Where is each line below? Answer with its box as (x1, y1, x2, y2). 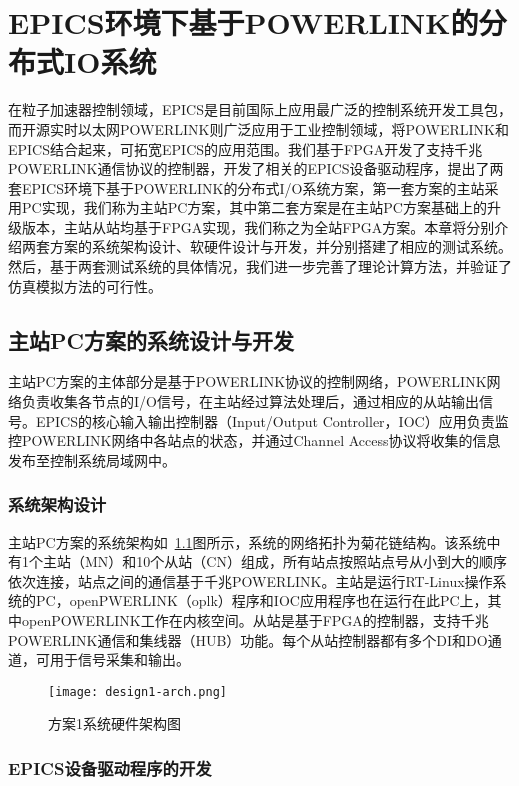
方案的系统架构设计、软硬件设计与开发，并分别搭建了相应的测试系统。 (49, 236, 512, 257)
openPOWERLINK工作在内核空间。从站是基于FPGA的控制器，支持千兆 (21, 610, 489, 631)
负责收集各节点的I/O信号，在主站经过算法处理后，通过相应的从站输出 (21, 391, 479, 412)
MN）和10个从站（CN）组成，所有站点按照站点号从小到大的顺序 (84, 551, 507, 572)
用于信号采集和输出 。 (49, 649, 190, 670)
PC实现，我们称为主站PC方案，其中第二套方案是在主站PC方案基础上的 (21, 197, 487, 218)
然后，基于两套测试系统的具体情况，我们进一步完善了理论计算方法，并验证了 (8, 256, 512, 277)
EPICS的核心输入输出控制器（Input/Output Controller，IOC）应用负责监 (35, 410, 509, 431)
